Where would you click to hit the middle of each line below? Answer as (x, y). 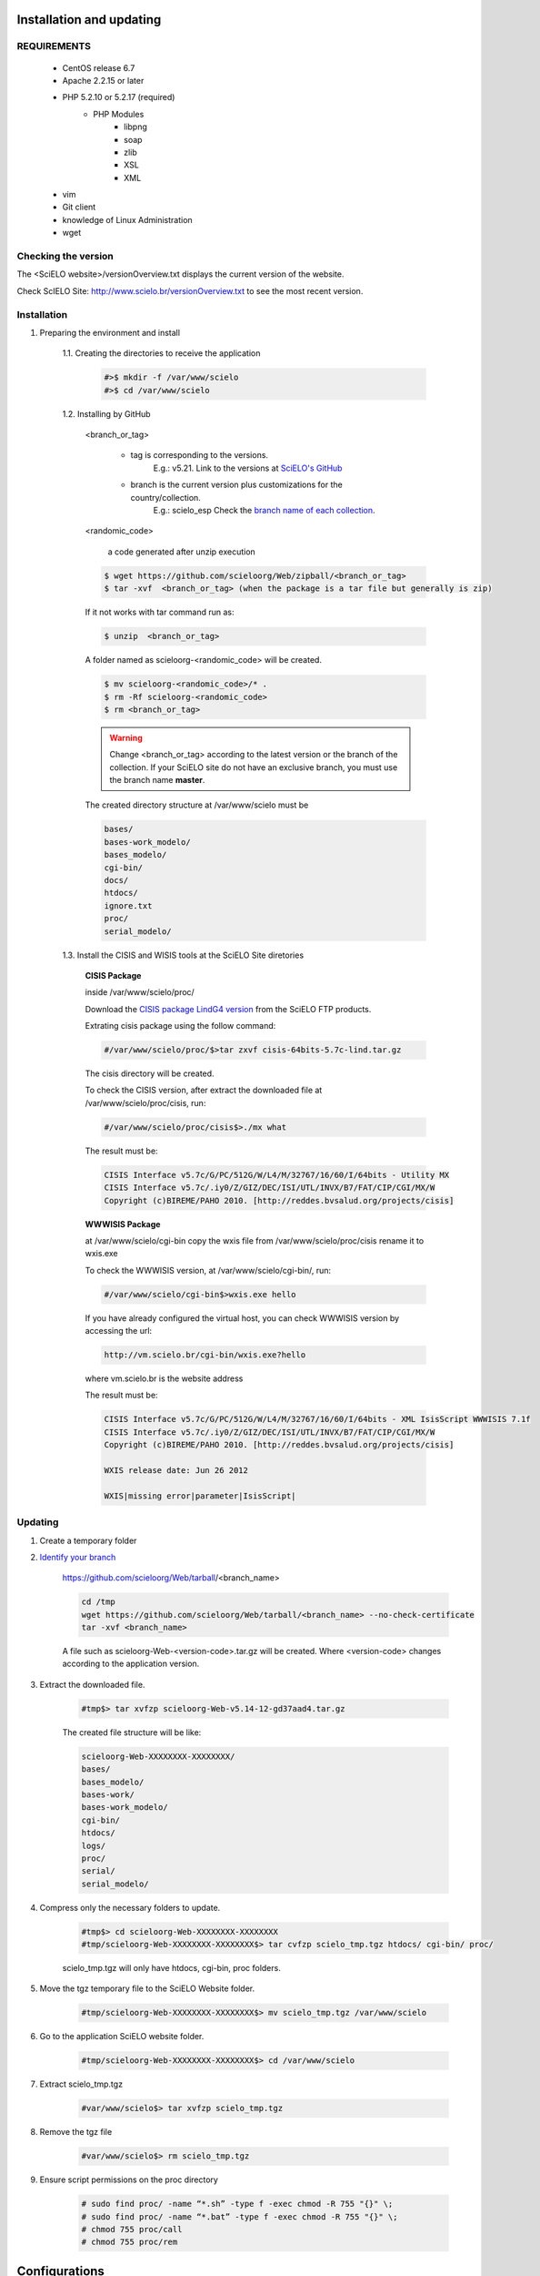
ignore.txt (128, 905)
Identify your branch (78, 1557)
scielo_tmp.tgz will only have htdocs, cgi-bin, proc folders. (171, 1968)
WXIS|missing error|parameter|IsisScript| (200, 1496)
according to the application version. (131, 1664)
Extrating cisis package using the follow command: (180, 1026)
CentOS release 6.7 (99, 67)
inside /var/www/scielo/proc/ (140, 992)
